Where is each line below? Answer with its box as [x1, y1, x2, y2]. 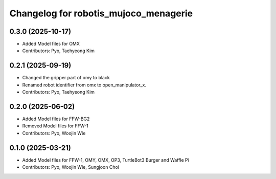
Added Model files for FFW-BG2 [22, 116, 90, 122]
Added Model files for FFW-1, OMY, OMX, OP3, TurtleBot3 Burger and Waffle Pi [22, 156, 189, 163]
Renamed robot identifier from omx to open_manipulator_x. [22, 82, 147, 88]
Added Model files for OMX [22, 41, 80, 47]
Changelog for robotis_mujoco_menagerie [9, 8, 193, 19]
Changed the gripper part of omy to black [22, 75, 110, 81]
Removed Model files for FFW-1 [22, 123, 89, 129]
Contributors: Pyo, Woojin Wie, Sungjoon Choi [22, 164, 120, 170]
